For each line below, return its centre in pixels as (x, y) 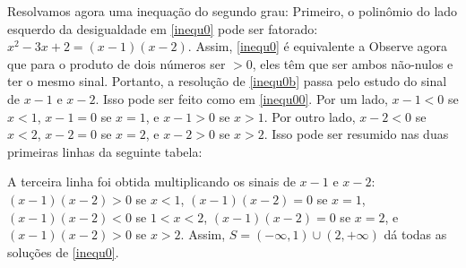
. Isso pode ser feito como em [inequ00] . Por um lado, (242, 98)
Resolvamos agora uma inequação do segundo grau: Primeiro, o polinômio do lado (233, 11)
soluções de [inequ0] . (63, 251)
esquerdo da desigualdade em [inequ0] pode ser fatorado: (163, 28)
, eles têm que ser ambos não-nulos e (353, 63)
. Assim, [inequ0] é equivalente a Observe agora (318, 46)
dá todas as (415, 234)
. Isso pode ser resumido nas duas (356, 134)
